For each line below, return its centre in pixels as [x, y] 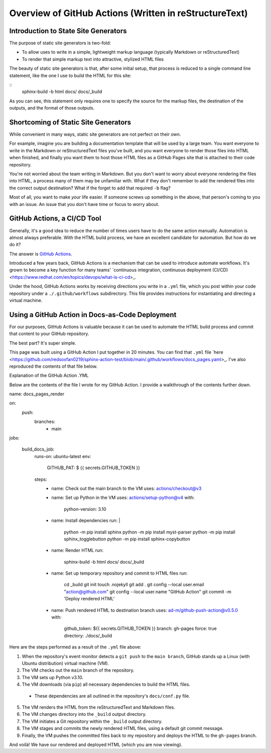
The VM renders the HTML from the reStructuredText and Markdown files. [99, 707]
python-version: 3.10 [85, 509]
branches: [45, 421]
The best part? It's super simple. [43, 343]
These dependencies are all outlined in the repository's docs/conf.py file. [112, 696]
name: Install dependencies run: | [86, 520]
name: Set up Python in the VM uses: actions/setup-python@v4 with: [123, 498]
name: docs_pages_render [37, 394]
